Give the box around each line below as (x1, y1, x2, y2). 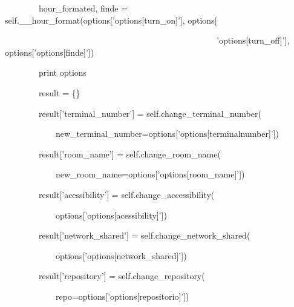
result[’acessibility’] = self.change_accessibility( (38, 188, 215, 200)
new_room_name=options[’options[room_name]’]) (55, 168, 245, 180)
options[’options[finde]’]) (5, 45, 94, 58)
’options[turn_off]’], (216, 34, 290, 47)
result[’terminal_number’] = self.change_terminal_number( (38, 107, 261, 119)
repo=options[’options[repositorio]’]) (55, 289, 189, 302)
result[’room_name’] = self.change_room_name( (38, 147, 221, 160)
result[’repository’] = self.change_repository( (38, 269, 205, 282)
